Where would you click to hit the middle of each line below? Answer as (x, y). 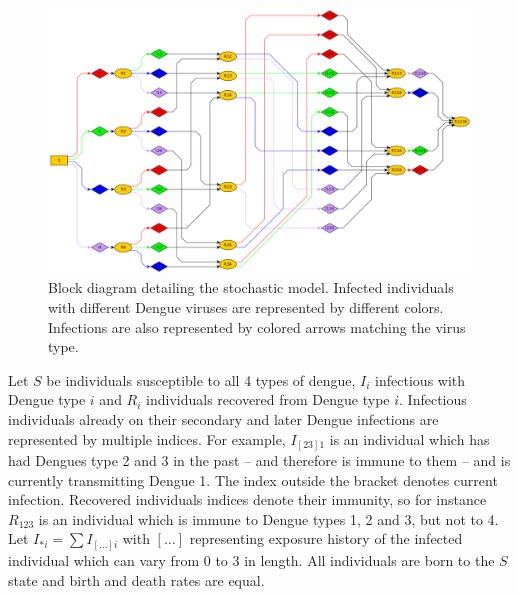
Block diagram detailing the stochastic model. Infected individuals (251, 287)
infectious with (420, 379)
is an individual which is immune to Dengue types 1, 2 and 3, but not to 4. (268, 518)
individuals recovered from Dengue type (268, 399)
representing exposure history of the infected (326, 538)
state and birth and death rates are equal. (136, 579)
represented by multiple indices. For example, (147, 438)
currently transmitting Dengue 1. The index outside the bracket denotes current (253, 479)
